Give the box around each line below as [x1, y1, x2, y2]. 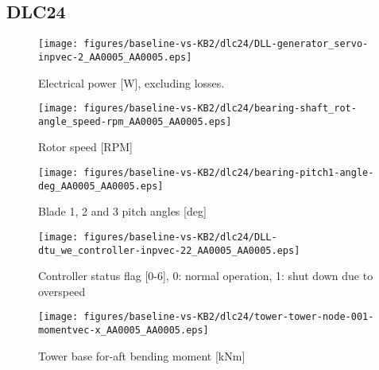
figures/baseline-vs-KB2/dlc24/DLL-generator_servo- [83, 38, 369, 50]
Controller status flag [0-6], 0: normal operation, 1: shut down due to [38, 267, 373, 284]
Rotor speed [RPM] [38, 138, 133, 155]
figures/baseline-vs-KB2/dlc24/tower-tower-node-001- [83, 311, 374, 323]
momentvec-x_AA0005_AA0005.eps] [38, 325, 209, 337]
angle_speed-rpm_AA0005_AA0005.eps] [38, 115, 232, 127]
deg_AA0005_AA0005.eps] [38, 180, 164, 192]
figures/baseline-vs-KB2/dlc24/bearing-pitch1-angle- [83, 167, 374, 179]
